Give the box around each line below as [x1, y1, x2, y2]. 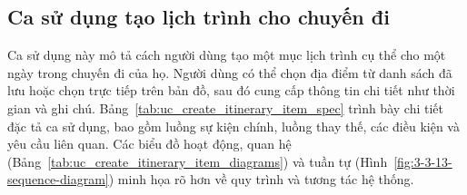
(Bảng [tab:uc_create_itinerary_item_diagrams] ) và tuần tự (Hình [7, 151, 388, 171]
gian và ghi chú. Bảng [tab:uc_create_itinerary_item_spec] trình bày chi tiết [7, 98, 443, 117]
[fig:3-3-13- [393, 151, 452, 171]
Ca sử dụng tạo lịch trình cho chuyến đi [7, 3, 390, 31]
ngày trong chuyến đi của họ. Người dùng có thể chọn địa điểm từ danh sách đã [7, 63, 452, 82]
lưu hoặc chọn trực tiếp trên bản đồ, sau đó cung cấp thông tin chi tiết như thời [7, 81, 455, 100]
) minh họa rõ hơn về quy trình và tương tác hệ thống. [108, 170, 414, 189]
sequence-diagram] [7, 170, 109, 189]
